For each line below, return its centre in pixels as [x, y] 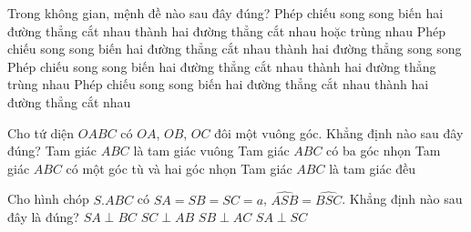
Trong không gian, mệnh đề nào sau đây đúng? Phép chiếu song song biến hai [225, 13]
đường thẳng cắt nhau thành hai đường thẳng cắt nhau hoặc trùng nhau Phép [227, 30]
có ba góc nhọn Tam [384, 151]
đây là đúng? [43, 217]
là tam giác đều [373, 168]
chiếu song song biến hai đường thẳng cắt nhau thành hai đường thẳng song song [235, 49]
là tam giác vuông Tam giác [211, 151]
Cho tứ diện [41, 132]
